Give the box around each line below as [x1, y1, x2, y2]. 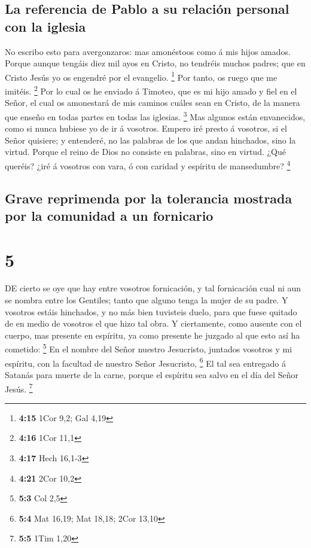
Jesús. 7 [5, 380, 33, 395]
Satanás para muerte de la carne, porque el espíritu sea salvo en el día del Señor [5, 368, 298, 380]
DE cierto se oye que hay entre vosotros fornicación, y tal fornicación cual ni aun [5, 282, 301, 294]
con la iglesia [5, 17, 86, 35]
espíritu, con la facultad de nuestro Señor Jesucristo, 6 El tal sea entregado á [5, 355, 286, 369]
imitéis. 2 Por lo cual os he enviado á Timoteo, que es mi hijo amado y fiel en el [5, 83, 297, 97]
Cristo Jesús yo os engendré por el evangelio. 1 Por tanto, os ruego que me [5, 69, 278, 83]
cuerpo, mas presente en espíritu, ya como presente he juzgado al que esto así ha [5, 328, 300, 341]
